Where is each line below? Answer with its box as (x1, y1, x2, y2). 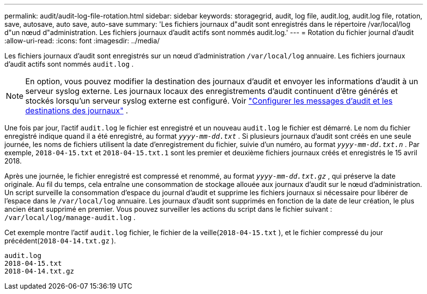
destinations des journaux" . (25, 106, 128, 115)
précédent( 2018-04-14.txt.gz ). (4, 237, 116, 245)
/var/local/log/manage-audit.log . (4, 213, 136, 221)
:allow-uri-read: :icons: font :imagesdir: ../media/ (4, 37, 160, 45)
